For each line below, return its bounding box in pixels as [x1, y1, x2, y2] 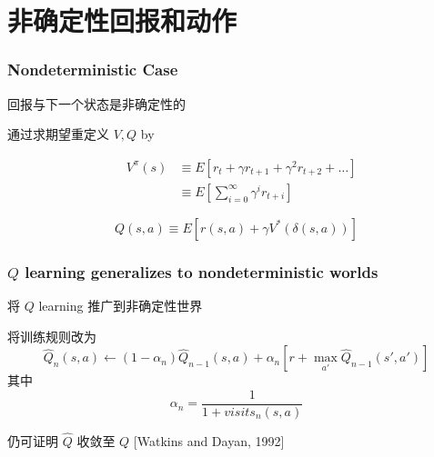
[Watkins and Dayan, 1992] [133, 432, 285, 451]
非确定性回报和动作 [7, 2, 237, 39]
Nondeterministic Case [7, 58, 178, 81]
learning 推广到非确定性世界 [38, 296, 203, 315]
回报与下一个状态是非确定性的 [7, 94, 186, 113]
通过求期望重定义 [7, 124, 109, 144]
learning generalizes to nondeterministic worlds [25, 260, 378, 283]
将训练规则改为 [7, 326, 96, 345]
